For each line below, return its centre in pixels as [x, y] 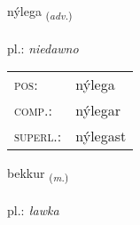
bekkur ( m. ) [38, 174]
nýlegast [101, 136]
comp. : [33, 110]
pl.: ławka [33, 210]
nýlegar [98, 110]
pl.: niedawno [43, 48]
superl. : [38, 136]
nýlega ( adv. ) [40, 12]
